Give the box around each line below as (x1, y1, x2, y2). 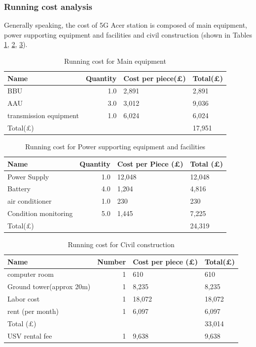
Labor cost (7, 294, 40, 304)
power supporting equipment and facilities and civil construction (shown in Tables (4, 29, 252, 40)
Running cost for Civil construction (68, 239, 175, 249)
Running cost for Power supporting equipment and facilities (25, 141, 206, 152)
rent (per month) (7, 305, 59, 316)
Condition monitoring (7, 208, 73, 218)
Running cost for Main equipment (64, 56, 166, 66)
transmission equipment (7, 110, 79, 121)
